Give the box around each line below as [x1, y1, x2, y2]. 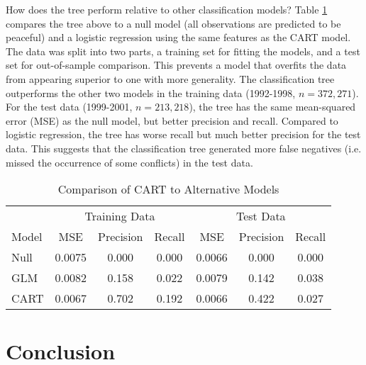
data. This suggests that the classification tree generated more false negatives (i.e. [6, 140, 362, 155]
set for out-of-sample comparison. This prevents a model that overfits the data [6, 57, 347, 72]
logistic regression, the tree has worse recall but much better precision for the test [6, 127, 361, 142]
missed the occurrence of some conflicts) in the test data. [6, 155, 253, 169]
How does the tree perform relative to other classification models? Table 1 [6, 2, 328, 16]
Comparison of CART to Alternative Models [57, 181, 279, 198]
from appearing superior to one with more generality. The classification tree [6, 71, 335, 86]
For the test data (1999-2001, [6, 99, 133, 114]
